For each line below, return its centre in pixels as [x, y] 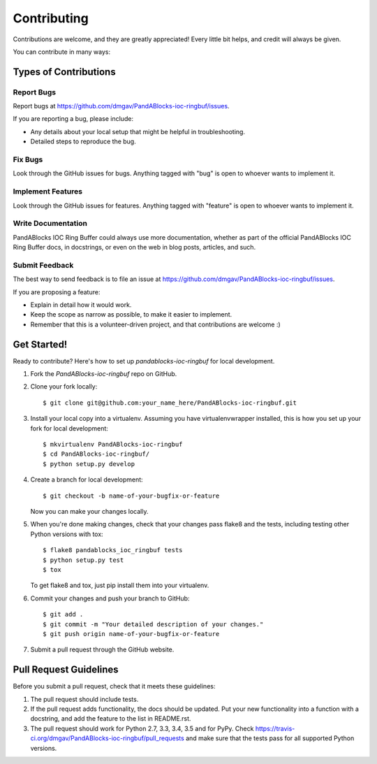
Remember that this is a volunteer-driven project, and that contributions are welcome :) [155, 324]
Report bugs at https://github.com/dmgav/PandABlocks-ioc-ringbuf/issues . [121, 106]
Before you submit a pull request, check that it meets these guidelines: [114, 686]
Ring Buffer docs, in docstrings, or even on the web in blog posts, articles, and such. [134, 247]
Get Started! [40, 344]
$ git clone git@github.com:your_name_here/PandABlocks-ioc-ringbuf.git [170, 403]
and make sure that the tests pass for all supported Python [270, 738]
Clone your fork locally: [64, 387]
